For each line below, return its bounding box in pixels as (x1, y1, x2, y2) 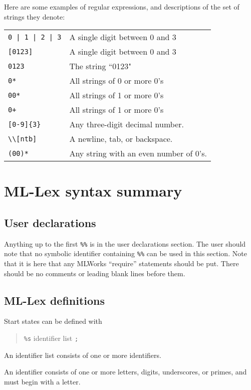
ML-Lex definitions (4, 292, 105, 308)
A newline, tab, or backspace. (69, 133, 173, 145)
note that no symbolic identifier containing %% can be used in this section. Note (4, 248, 247, 259)
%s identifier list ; (24, 333, 79, 343)
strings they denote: (4, 11, 65, 22)
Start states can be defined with (4, 316, 102, 326)
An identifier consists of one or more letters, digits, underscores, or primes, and (4, 366, 247, 377)
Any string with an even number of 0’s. (69, 147, 207, 159)
